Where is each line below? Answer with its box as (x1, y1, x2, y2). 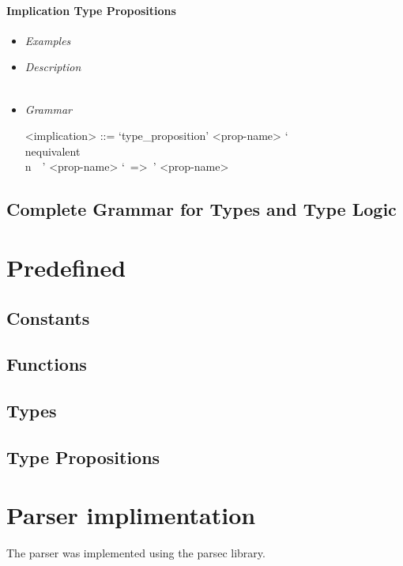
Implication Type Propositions (6, 2, 176, 18)
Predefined (6, 251, 126, 283)
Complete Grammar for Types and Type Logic (6, 197, 397, 221)
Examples (24, 32, 71, 48)
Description (24, 58, 81, 75)
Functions (6, 352, 87, 376)
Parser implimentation (6, 499, 256, 531)
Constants (6, 305, 90, 330)
